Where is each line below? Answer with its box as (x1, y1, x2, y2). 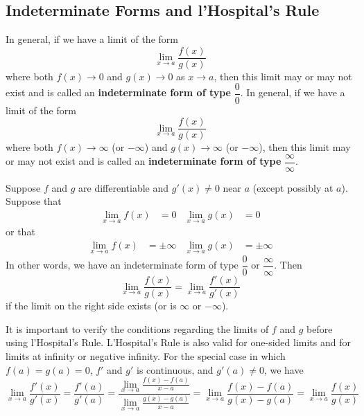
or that (6, 224, 35, 239)
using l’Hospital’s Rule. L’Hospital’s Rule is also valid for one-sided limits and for (6, 335, 351, 350)
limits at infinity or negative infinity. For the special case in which (6, 349, 286, 363)
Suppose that (6, 194, 62, 208)
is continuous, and (137, 362, 214, 377)
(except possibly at (252, 180, 333, 195)
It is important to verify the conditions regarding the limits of (6, 321, 269, 336)
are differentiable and (78, 180, 169, 195)
